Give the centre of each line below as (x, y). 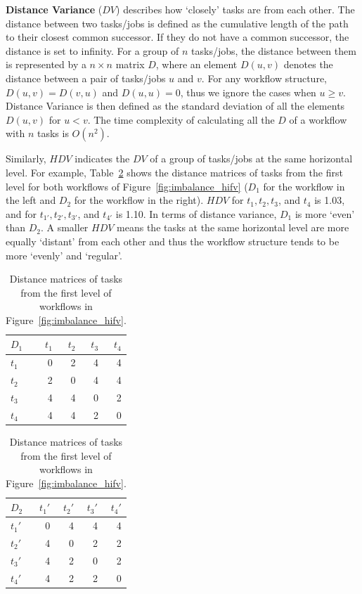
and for (21, 213)
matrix (130, 64)
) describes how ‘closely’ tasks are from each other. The (235, 9)
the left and (31, 200)
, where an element (196, 64)
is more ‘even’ (325, 213)
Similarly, (26, 159)
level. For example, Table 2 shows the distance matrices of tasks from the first (174, 172)
